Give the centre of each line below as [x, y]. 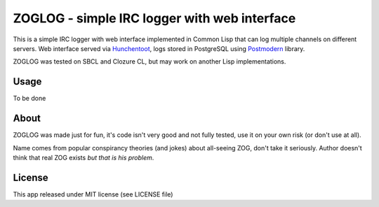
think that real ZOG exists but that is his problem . [84, 157]
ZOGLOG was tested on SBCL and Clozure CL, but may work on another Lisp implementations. [149, 62]
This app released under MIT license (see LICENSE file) [93, 194]
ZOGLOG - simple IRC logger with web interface [154, 18]
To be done [29, 99]
